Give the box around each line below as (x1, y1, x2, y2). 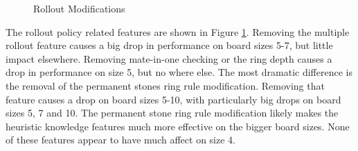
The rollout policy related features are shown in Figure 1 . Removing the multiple (6, 24, 350, 39)
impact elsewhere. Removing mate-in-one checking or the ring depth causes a (6, 51, 332, 66)
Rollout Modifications (33, 1, 125, 15)
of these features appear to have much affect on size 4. (6, 132, 235, 147)
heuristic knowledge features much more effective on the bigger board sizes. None (6, 119, 350, 133)
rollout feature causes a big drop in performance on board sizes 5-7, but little (6, 38, 333, 52)
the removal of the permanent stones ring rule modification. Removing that (6, 78, 325, 92)
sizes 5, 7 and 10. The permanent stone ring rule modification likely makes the (6, 105, 339, 120)
